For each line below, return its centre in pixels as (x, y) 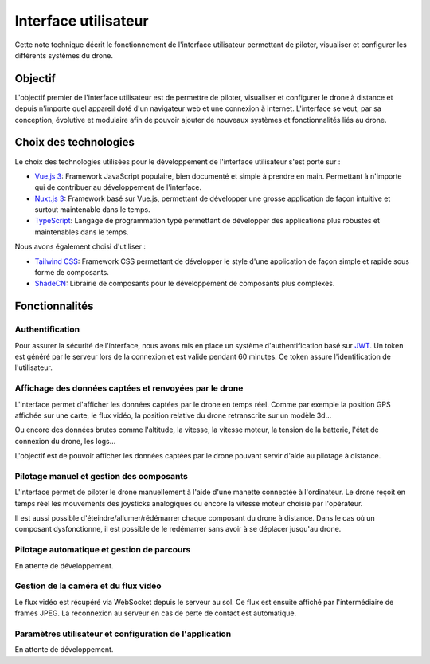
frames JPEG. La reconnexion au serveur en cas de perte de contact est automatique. (156, 613)
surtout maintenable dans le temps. (92, 210)
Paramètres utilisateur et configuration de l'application (123, 634)
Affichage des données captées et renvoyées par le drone (129, 388)
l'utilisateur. (34, 367)
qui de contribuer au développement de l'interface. (118, 187)
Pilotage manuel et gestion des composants (102, 476)
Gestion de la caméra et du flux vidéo (88, 586)
